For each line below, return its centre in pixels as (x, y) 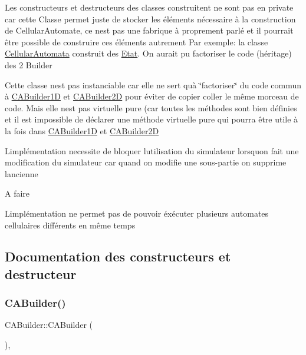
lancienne (22, 173)
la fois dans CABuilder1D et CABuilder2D (82, 130)
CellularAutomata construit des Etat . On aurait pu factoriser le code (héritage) (148, 53)
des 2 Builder (29, 64)
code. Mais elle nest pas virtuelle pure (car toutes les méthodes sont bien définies (151, 107)
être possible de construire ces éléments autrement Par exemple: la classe (136, 42)
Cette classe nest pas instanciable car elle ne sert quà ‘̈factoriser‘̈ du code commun (153, 84)
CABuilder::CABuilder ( (49, 325)
